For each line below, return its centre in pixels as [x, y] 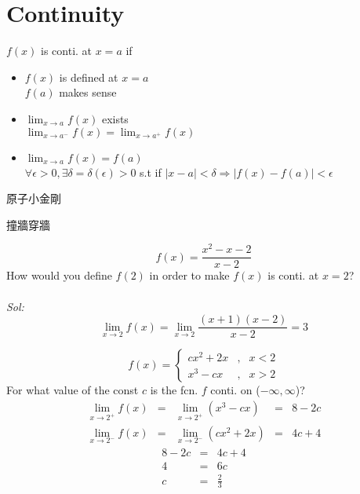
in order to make [189, 275]
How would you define [59, 275]
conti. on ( [235, 390]
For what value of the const [73, 390]
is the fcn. [174, 390]
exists [115, 118]
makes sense [88, 92]
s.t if [151, 172]
